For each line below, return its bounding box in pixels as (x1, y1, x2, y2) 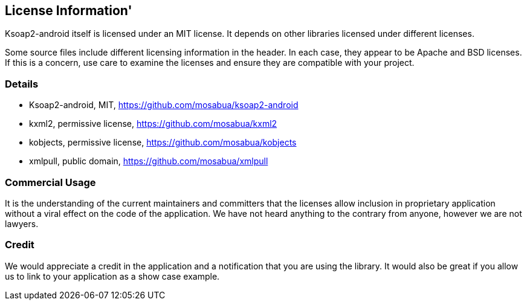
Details (5, 77, 39, 90)
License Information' (5, 3, 132, 18)
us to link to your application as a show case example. (5, 271, 220, 281)
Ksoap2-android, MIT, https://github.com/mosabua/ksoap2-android (29, 100, 299, 111)
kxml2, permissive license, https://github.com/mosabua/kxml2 (29, 118, 277, 129)
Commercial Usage (5, 176, 96, 188)
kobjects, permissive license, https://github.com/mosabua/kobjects (29, 137, 297, 148)
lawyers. (5, 218, 39, 229)
